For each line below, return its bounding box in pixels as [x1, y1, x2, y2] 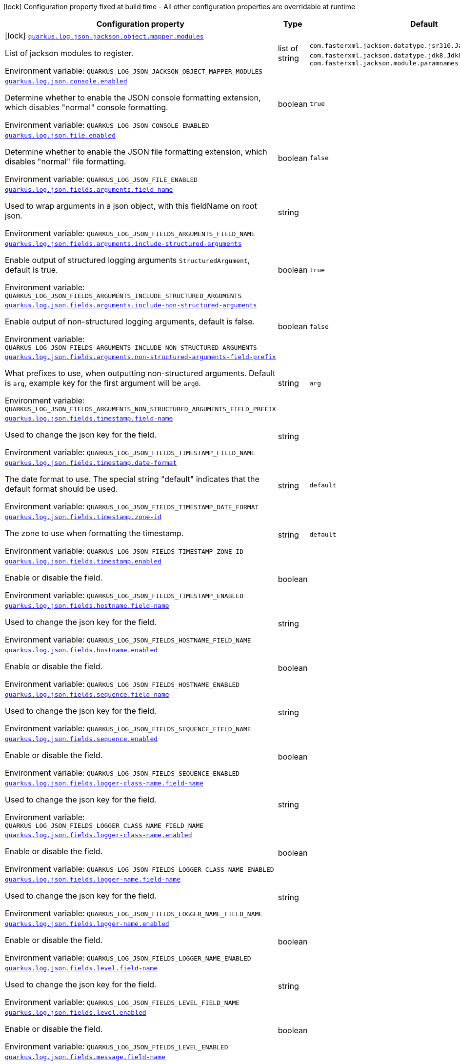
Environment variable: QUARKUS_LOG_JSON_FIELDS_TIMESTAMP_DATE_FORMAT [5, 502, 259, 511]
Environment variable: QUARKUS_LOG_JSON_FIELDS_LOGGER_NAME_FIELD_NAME [5, 908, 263, 918]
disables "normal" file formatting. [5, 157, 126, 166]
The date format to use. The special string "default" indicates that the [5, 474, 260, 484]
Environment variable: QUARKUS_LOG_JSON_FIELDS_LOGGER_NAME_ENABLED [5, 953, 251, 963]
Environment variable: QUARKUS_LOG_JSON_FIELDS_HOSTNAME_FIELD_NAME [5, 635, 251, 644]
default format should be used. [5, 484, 118, 494]
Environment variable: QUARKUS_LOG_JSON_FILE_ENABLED [5, 174, 198, 184]
